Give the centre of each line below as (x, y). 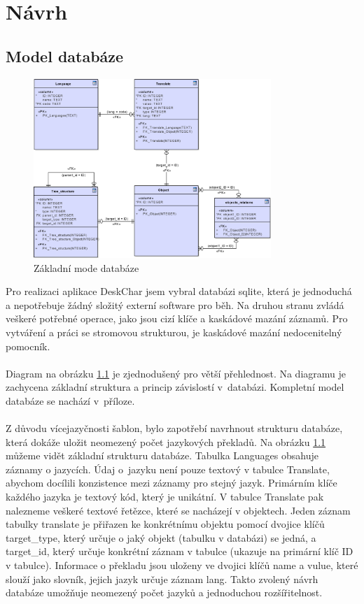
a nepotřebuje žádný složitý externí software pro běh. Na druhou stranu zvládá (175, 304)
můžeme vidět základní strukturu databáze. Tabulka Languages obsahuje (162, 455)
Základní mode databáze (86, 267)
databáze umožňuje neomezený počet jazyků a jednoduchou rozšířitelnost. (164, 592)
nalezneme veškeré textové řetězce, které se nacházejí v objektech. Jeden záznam (178, 510)
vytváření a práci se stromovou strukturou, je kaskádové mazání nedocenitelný (174, 332)
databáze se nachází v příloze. (70, 400)
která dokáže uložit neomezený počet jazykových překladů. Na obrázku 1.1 (166, 441)
